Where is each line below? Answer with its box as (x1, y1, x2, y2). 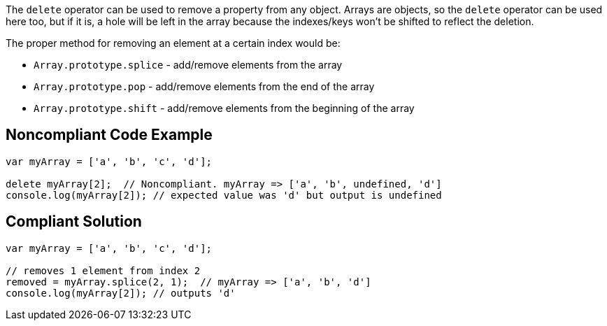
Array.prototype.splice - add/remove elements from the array (34, 59, 343, 71)
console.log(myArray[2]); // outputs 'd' (6, 287, 236, 299)
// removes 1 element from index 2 (6, 264, 201, 276)
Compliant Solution (6, 213, 142, 231)
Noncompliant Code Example (6, 126, 213, 144)
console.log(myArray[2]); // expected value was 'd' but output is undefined (6, 189, 442, 201)
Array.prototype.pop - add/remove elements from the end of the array (34, 80, 375, 92)
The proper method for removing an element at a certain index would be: (6, 37, 341, 49)
